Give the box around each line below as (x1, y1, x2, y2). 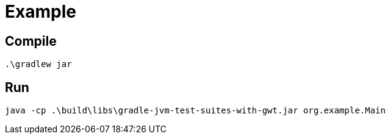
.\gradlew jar (5, 59, 72, 69)
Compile (5, 33, 57, 49)
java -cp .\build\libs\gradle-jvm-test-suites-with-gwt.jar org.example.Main (5, 105, 386, 116)
